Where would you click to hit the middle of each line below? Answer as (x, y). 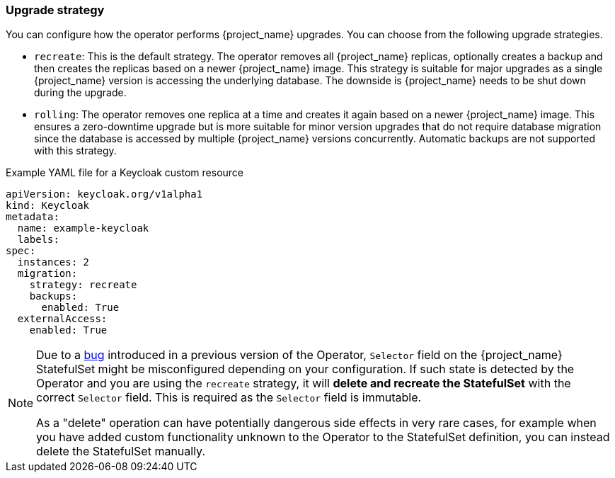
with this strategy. (75, 151)
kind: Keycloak (48, 206)
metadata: (33, 217)
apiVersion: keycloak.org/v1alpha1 (104, 194)
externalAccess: (62, 319)
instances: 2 (53, 262)
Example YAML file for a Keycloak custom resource (125, 173)
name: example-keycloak (83, 228)
